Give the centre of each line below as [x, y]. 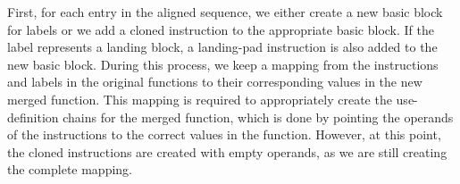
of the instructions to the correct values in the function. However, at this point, [224, 134]
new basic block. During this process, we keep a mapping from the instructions [223, 64]
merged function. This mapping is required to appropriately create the [200, 99]
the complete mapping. [70, 169]
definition [33, 117]
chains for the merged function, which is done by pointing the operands [258, 117]
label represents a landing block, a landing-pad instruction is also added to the [222, 47]
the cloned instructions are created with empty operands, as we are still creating [227, 151]
